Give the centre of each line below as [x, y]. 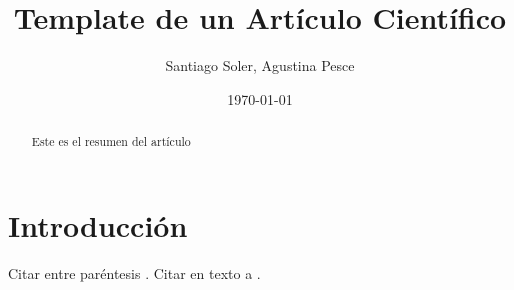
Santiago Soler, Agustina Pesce [260, 65]
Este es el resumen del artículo [111, 141]
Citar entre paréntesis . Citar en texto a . [134, 272]
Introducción [98, 224]
